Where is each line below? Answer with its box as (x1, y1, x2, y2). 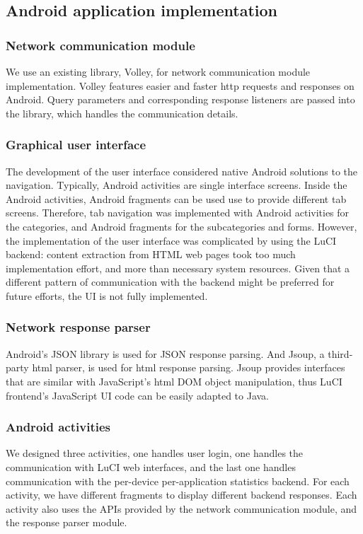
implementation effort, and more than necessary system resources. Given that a (6, 260, 350, 275)
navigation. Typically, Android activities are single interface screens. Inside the (6, 178, 347, 192)
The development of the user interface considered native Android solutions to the (6, 163, 358, 178)
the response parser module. (6, 515, 127, 530)
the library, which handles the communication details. (6, 105, 238, 120)
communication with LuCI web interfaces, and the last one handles (6, 459, 296, 474)
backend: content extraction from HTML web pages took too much (6, 247, 296, 262)
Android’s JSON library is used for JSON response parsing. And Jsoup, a (6, 346, 325, 361)
